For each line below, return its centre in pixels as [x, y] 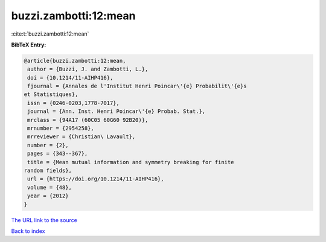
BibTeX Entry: [29, 45]
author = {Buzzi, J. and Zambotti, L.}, [88, 69]
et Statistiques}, [51, 94]
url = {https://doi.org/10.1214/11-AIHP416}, [96, 179]
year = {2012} [48, 196]
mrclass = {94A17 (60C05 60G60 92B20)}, [88, 120]
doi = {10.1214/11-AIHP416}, [70, 78]
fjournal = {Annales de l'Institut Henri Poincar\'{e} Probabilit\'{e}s [137, 86]
